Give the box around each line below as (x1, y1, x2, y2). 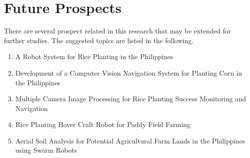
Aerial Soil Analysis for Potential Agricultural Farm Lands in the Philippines (15, 135, 245, 145)
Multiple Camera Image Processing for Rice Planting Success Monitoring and (15, 94, 246, 104)
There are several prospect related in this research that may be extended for (4, 26, 231, 36)
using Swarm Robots (15, 145, 77, 155)
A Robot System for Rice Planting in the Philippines (15, 51, 173, 62)
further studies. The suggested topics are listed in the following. (4, 35, 194, 45)
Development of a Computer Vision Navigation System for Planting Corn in (15, 67, 242, 78)
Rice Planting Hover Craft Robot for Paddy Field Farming (15, 119, 191, 129)
